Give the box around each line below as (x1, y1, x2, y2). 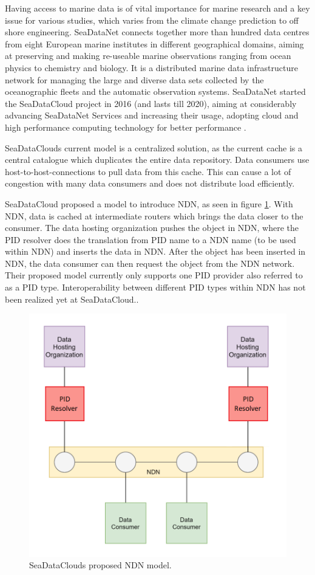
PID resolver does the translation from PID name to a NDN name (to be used (5, 233, 296, 246)
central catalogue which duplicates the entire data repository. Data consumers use (5, 153, 310, 166)
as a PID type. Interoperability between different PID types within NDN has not (5, 281, 306, 294)
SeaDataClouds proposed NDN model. (29, 559, 172, 571)
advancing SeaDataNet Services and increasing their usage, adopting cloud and (5, 109, 299, 122)
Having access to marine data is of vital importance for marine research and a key (5, 2, 310, 14)
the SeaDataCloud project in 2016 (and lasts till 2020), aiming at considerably (5, 97, 297, 109)
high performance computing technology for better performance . (5, 120, 246, 133)
